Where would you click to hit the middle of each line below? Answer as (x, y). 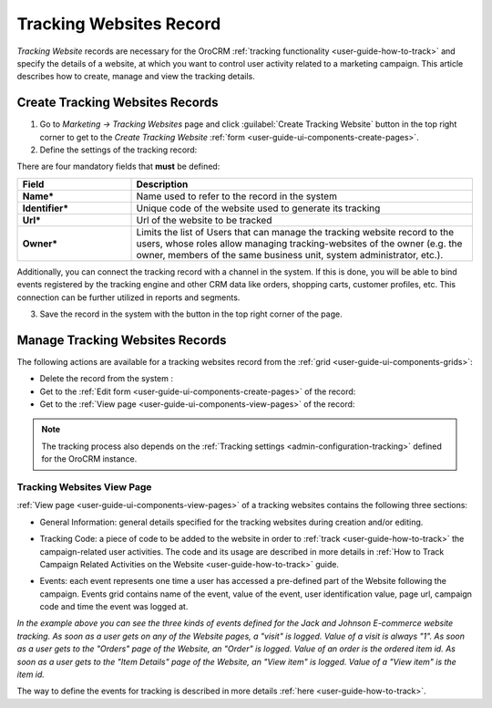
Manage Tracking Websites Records (122, 340)
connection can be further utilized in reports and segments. (128, 297)
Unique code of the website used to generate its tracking (258, 208)
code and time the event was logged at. (114, 607)
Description (162, 184)
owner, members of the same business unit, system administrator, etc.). (290, 255)
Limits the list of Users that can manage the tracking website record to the (295, 232)
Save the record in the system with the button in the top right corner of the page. (191, 314)
